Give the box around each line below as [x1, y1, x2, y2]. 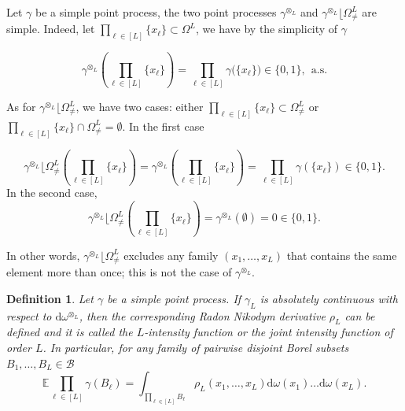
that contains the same [286, 246, 397, 263]
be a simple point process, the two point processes [35, 4, 277, 20]
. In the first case [122, 117, 204, 134]
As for [6, 98, 36, 115]
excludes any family [123, 246, 219, 263]
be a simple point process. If [107, 290, 241, 306]
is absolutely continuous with [260, 290, 398, 306]
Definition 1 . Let [6, 290, 94, 306]
